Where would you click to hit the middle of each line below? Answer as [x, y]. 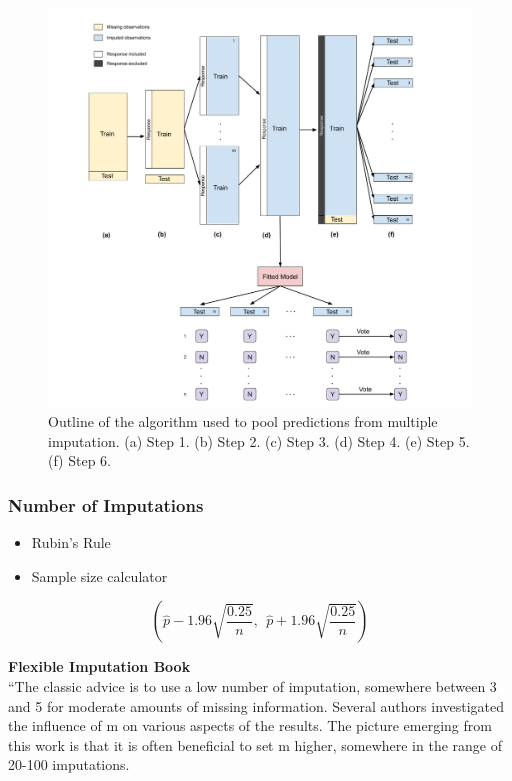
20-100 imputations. [69, 764]
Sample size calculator [99, 575]
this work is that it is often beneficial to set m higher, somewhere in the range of [255, 744]
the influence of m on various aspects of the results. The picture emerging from [250, 725]
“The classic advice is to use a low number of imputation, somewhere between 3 [252, 685]
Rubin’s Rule [71, 542]
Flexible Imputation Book [99, 666]
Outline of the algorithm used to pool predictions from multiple [243, 421]
